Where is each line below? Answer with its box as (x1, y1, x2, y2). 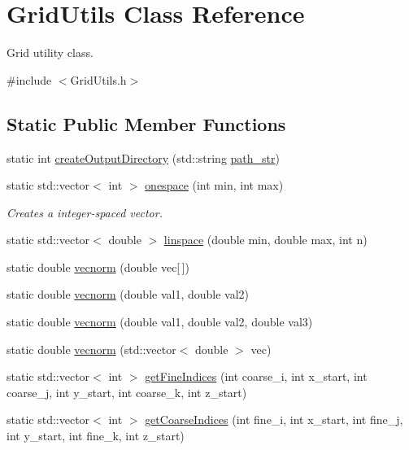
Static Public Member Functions (7, 111, 286, 136)
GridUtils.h (70, 71, 127, 88)
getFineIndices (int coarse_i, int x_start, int (145, 368, 368, 385)
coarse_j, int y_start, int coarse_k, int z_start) (7, 383, 247, 400)
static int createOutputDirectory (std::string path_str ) (7, 149, 280, 166)
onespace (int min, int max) (145, 177, 284, 194)
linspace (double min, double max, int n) (163, 231, 368, 248)
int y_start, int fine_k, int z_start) (7, 427, 185, 444)
